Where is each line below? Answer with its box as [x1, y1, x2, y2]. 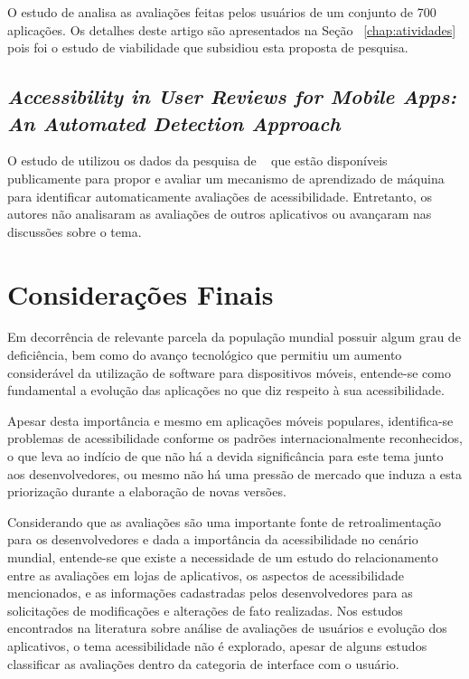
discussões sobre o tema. [7, 222, 142, 240]
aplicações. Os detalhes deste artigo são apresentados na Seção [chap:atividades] [7, 20, 456, 39]
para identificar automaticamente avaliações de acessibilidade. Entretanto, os [7, 186, 432, 205]
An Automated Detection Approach [7, 108, 341, 137]
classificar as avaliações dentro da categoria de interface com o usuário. [7, 654, 399, 673]
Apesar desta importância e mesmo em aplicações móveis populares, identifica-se [7, 410, 454, 429]
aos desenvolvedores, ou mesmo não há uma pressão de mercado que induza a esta [7, 464, 463, 483]
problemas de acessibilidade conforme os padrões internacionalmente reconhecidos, [7, 429, 463, 448]
